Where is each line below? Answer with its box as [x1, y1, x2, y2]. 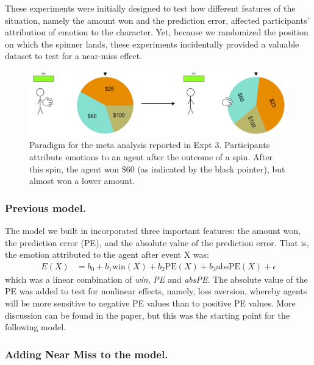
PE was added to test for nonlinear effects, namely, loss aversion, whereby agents [5, 285, 307, 297]
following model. [5, 321, 66, 333]
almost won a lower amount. [29, 174, 135, 187]
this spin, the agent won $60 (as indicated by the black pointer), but [29, 162, 285, 175]
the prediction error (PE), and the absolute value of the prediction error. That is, [5, 236, 309, 249]
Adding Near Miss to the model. [5, 346, 168, 361]
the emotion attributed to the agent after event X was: [5, 248, 209, 261]
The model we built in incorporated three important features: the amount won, [5, 224, 301, 236]
